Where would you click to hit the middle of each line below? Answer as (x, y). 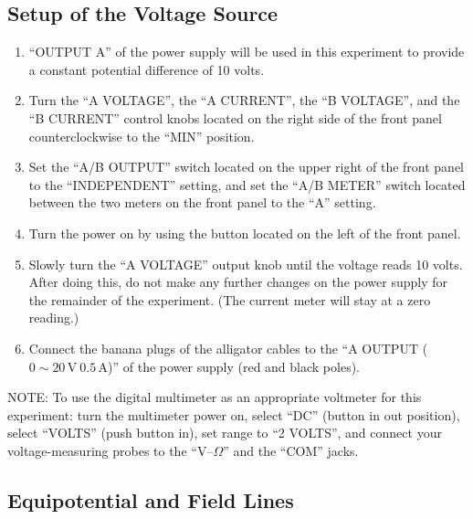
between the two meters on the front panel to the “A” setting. (202, 202)
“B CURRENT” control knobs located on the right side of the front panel (235, 117)
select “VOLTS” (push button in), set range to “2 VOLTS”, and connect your (225, 433)
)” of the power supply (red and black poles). (234, 366)
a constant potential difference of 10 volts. (147, 69)
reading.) (54, 318)
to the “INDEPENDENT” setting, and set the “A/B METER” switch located (247, 184)
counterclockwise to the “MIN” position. (142, 136)
